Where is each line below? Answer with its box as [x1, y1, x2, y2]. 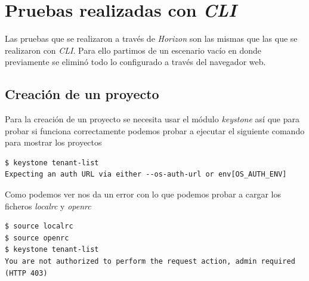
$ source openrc [5, 233, 69, 242]
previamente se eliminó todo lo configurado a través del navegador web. [5, 55, 266, 68]
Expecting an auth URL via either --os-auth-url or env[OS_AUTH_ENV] [5, 170, 287, 179]
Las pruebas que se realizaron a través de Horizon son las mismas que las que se [5, 32, 298, 45]
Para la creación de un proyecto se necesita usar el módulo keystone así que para [5, 113, 299, 125]
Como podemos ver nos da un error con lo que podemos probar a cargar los [5, 188, 281, 200]
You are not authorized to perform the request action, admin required [5, 257, 295, 266]
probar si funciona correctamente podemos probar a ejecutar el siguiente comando [5, 124, 305, 137]
